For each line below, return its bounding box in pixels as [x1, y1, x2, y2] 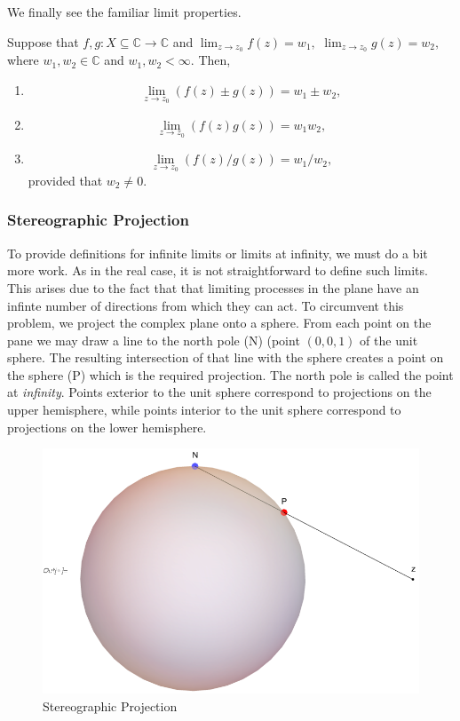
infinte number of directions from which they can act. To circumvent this [7, 296, 404, 314]
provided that [28, 170, 103, 189]
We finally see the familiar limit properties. [7, 3, 242, 20]
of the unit [360, 330, 418, 349]
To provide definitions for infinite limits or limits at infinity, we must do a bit [7, 243, 428, 262]
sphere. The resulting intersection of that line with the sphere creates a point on [7, 348, 444, 367]
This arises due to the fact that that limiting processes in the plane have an [7, 278, 419, 297]
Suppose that [7, 32, 79, 51]
